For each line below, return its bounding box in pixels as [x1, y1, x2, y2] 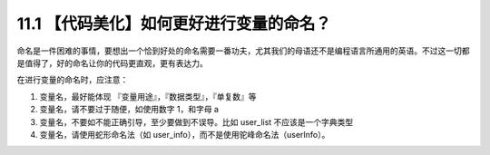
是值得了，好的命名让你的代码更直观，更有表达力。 [16, 57, 208, 68]
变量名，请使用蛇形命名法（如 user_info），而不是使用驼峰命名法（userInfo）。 [39, 129, 330, 140]
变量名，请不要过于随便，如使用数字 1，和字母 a [39, 104, 220, 115]
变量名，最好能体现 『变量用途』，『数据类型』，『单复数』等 [39, 91, 257, 102]
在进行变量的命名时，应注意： [16, 74, 129, 85]
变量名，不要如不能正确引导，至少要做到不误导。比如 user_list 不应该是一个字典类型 [39, 116, 354, 127]
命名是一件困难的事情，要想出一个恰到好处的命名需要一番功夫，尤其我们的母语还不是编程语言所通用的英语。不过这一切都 [16, 45, 470, 56]
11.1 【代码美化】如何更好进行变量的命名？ [16, 14, 331, 34]
